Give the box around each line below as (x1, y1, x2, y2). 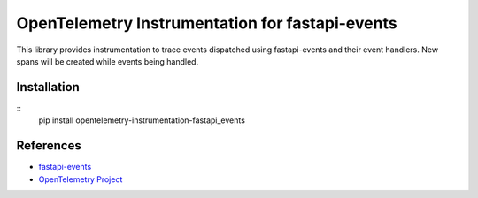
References (16, 138, 81, 154)
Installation (16, 80, 80, 95)
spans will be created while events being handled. (16, 56, 199, 66)
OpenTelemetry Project (38, 173, 123, 185)
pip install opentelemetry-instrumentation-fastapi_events (38, 115, 245, 126)
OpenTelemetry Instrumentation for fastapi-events (16, 13, 397, 33)
